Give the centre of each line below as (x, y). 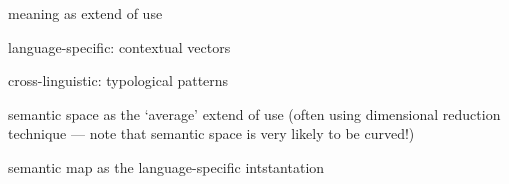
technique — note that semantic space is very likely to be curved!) (211, 133)
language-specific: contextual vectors (119, 46)
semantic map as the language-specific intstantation (166, 166)
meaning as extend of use (85, 13)
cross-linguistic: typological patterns (118, 80)
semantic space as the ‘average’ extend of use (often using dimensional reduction (254, 113)
